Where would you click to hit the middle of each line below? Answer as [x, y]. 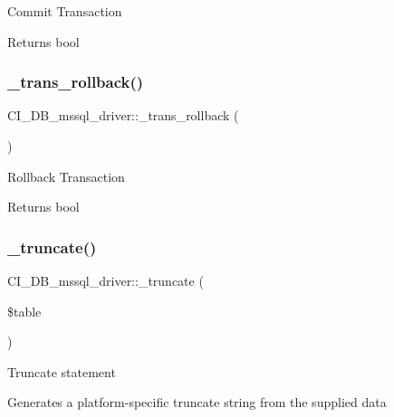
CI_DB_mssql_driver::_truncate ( [106, 280]
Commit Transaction [65, 11]
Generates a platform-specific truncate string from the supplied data [197, 402]
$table [24, 311]
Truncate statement [62, 371]
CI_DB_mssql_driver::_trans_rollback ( [123, 115]
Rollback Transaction [66, 176]
